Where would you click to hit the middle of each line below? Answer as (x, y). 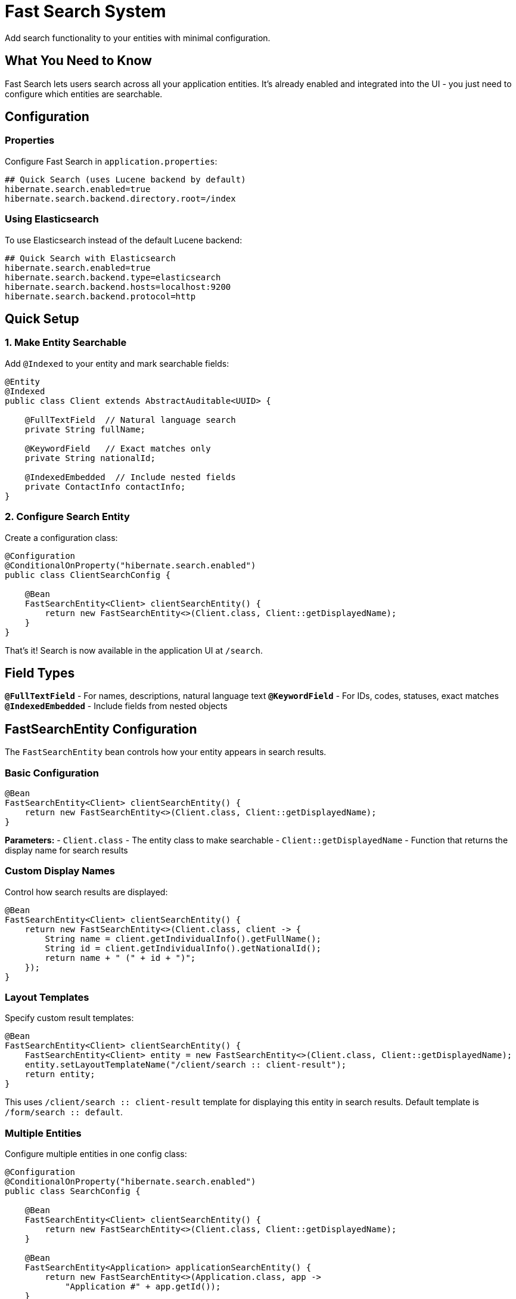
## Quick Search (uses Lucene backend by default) (125, 179)
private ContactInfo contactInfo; (105, 486)
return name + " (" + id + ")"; (120, 958)
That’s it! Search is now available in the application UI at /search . (134, 650)
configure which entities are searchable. (84, 94)
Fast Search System (86, 11)
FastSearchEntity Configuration (101, 729)
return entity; (60, 1074)
